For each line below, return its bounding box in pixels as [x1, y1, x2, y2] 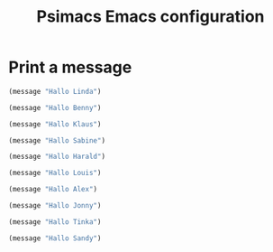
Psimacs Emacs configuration [36, 6, 265, 27]
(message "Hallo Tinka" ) [8, 217, 102, 227]
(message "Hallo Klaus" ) [8, 119, 102, 128]
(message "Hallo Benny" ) [8, 103, 102, 112]
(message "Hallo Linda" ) [8, 87, 102, 96]
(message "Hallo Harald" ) [8, 152, 105, 162]
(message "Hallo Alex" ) [8, 185, 98, 194]
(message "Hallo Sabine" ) [8, 135, 105, 145]
